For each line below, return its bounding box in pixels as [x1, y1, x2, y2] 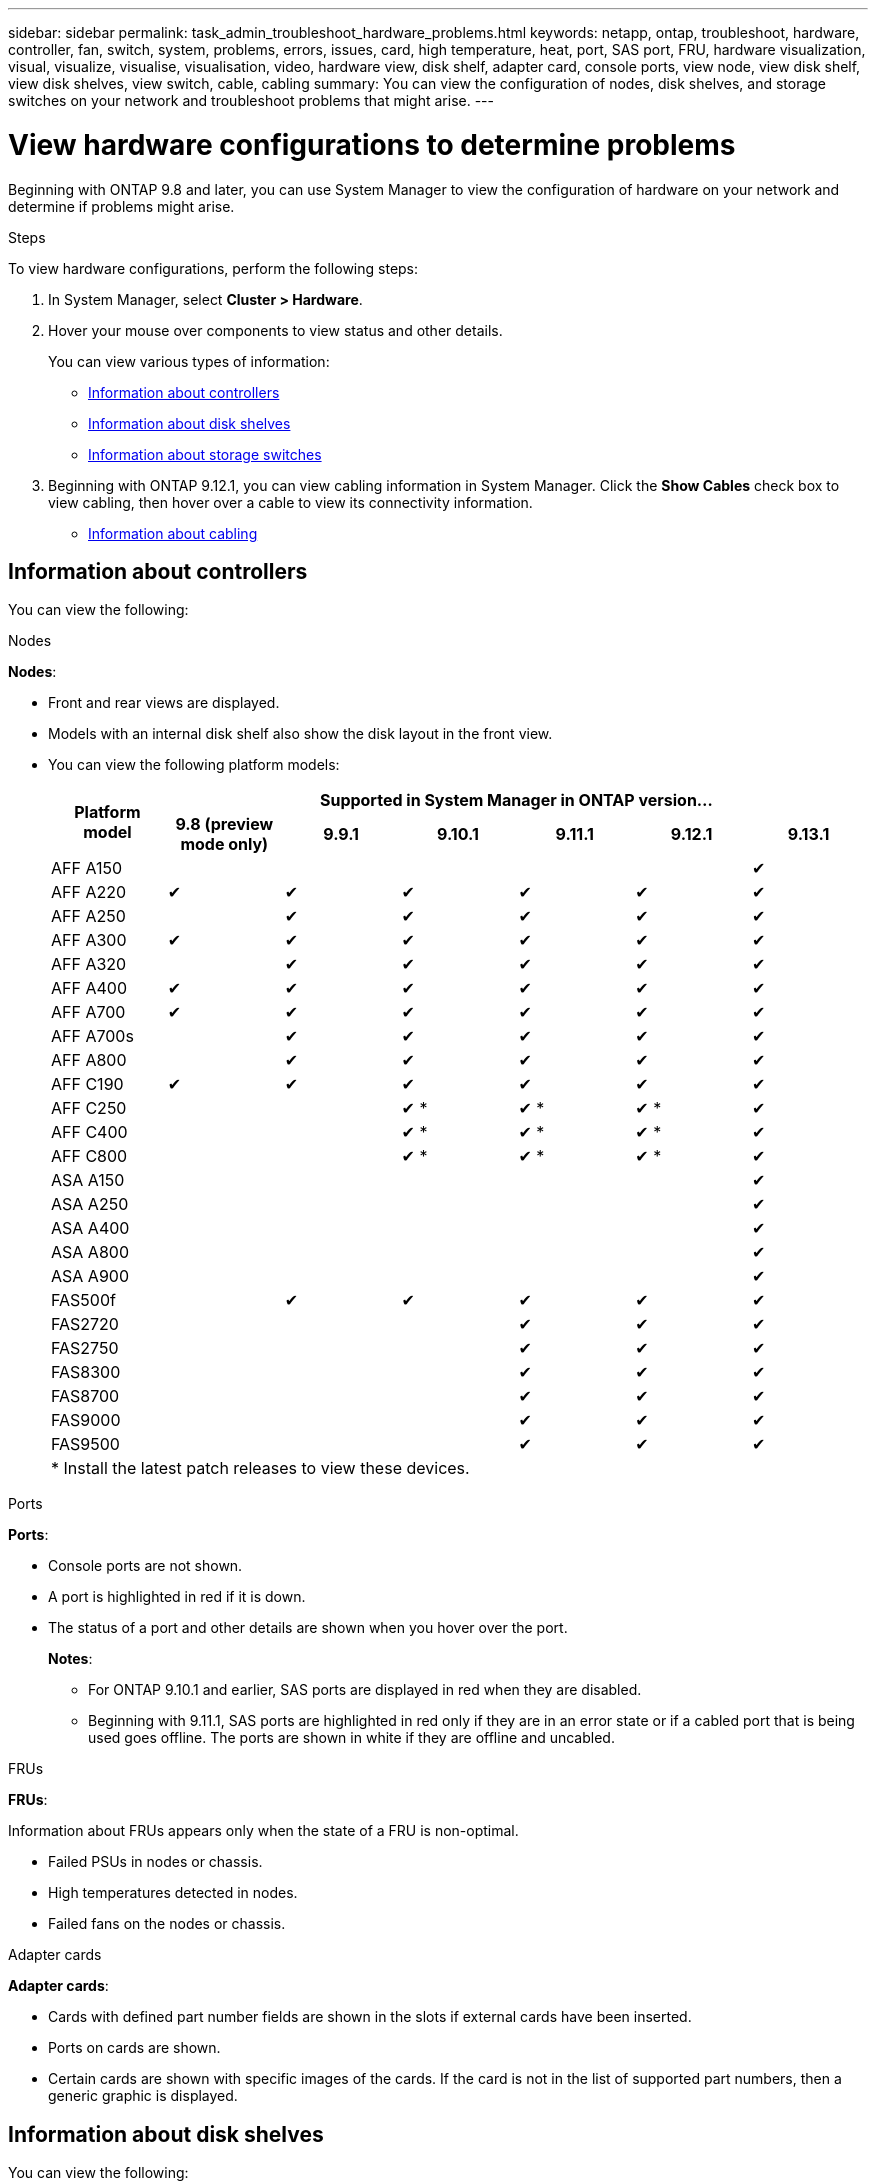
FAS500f [51, 1290, 116, 1311]
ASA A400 [51, 1218, 130, 1239]
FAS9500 [51, 1434, 120, 1455]
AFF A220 [51, 882, 127, 903]
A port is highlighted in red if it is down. [48, 1588, 306, 1606]
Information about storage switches [88, 445, 322, 463]
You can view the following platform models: [48, 756, 340, 774]
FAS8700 [51, 1386, 120, 1407]
